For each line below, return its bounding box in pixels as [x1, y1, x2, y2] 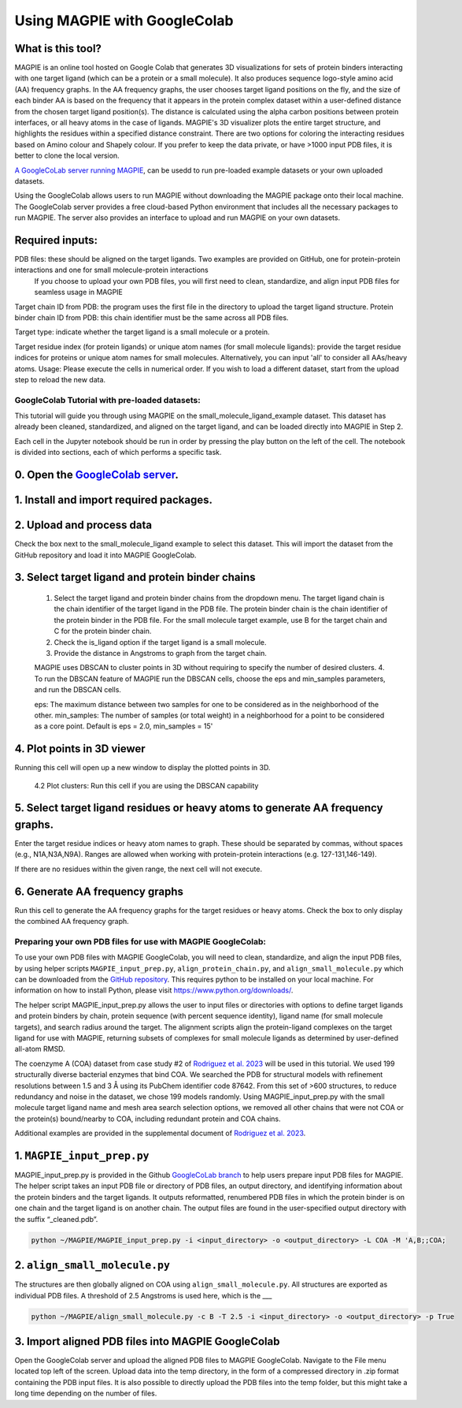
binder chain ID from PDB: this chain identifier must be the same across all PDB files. [14, 313, 289, 322]
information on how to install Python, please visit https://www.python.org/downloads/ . [14, 985, 294, 995]
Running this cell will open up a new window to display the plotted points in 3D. [14, 763, 271, 773]
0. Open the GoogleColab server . [14, 468, 179, 482]
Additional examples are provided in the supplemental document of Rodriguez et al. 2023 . [14, 1128, 306, 1138]
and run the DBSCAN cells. [34, 685, 122, 695]
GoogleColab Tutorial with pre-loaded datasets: [14, 394, 201, 405]
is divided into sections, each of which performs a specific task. [14, 448, 222, 457]
